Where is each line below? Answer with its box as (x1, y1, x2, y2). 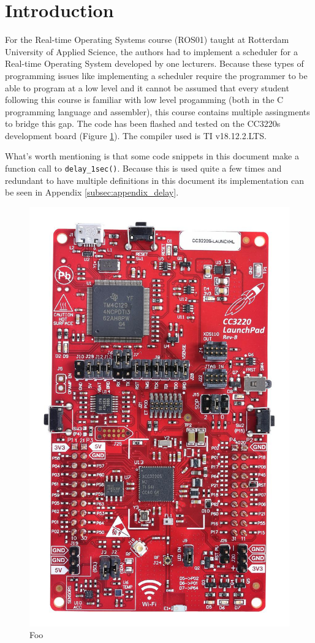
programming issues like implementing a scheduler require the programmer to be (5, 69, 308, 82)
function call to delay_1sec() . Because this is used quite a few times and (5, 162, 282, 175)
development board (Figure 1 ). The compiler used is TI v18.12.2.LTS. (5, 129, 267, 142)
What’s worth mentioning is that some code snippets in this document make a (5, 150, 299, 162)
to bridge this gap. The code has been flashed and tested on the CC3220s (5, 117, 281, 130)
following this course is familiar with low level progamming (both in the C (5, 93, 284, 106)
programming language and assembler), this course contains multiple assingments (5, 105, 310, 118)
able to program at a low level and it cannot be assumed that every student (5, 81, 289, 94)
